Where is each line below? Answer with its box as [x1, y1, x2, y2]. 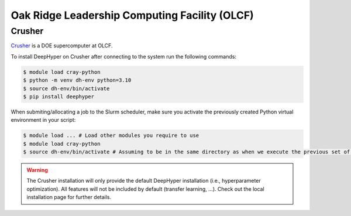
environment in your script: [11, 116, 76, 124]
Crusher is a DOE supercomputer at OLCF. [11, 42, 113, 49]
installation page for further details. [26, 194, 112, 201]
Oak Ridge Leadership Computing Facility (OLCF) [11, 9, 254, 22]
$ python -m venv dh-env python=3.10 [23, 77, 132, 84]
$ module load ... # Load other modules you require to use [23, 132, 199, 139]
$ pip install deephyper [23, 93, 95, 100]
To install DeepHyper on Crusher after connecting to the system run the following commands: [11, 53, 237, 60]
